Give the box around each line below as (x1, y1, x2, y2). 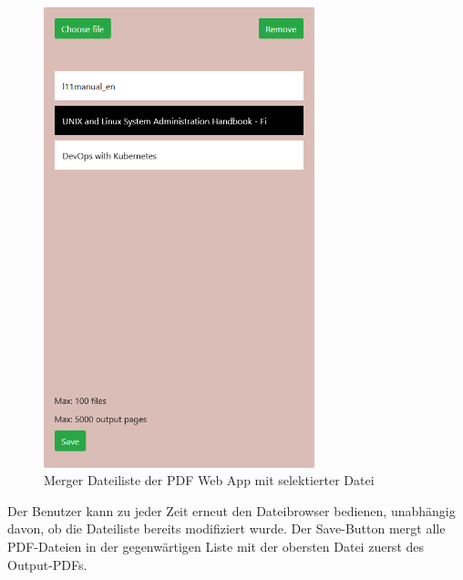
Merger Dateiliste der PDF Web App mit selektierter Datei (44, 471, 375, 490)
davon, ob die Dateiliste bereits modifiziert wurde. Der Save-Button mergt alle (7, 519, 446, 538)
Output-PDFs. (7, 554, 87, 574)
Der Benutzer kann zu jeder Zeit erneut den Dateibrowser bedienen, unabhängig (7, 501, 456, 520)
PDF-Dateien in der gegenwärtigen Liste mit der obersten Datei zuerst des (7, 536, 425, 555)
